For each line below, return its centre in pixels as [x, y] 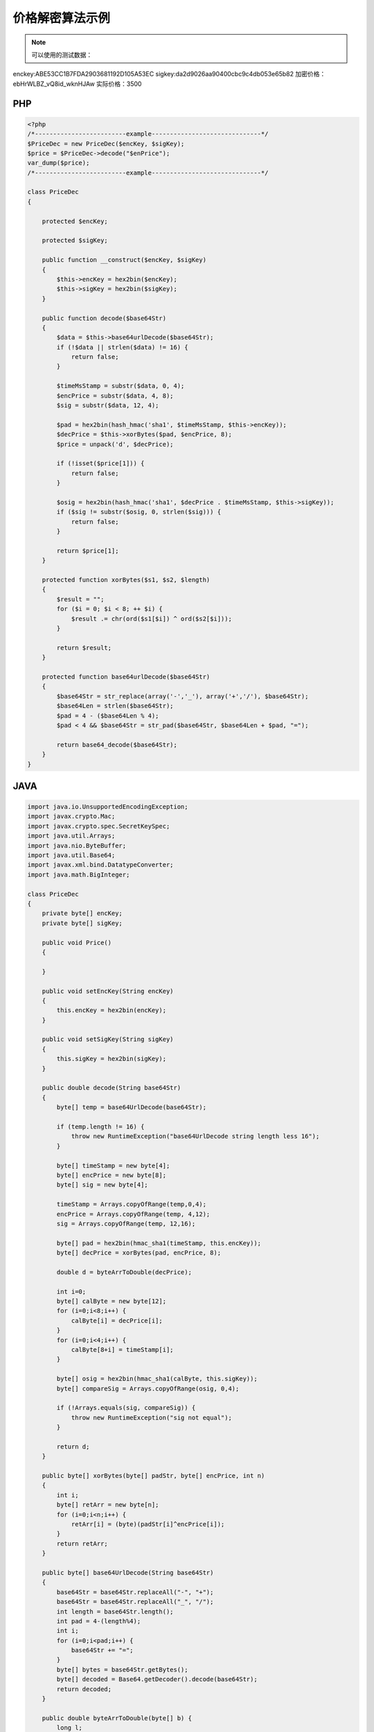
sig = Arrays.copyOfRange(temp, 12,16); [126, 1223]
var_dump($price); [59, 163]
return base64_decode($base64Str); [117, 744]
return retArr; [82, 1544]
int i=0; [71, 1291]
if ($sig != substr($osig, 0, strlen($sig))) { [139, 512]
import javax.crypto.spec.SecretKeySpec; [99, 826]
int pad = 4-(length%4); [99, 1621]
